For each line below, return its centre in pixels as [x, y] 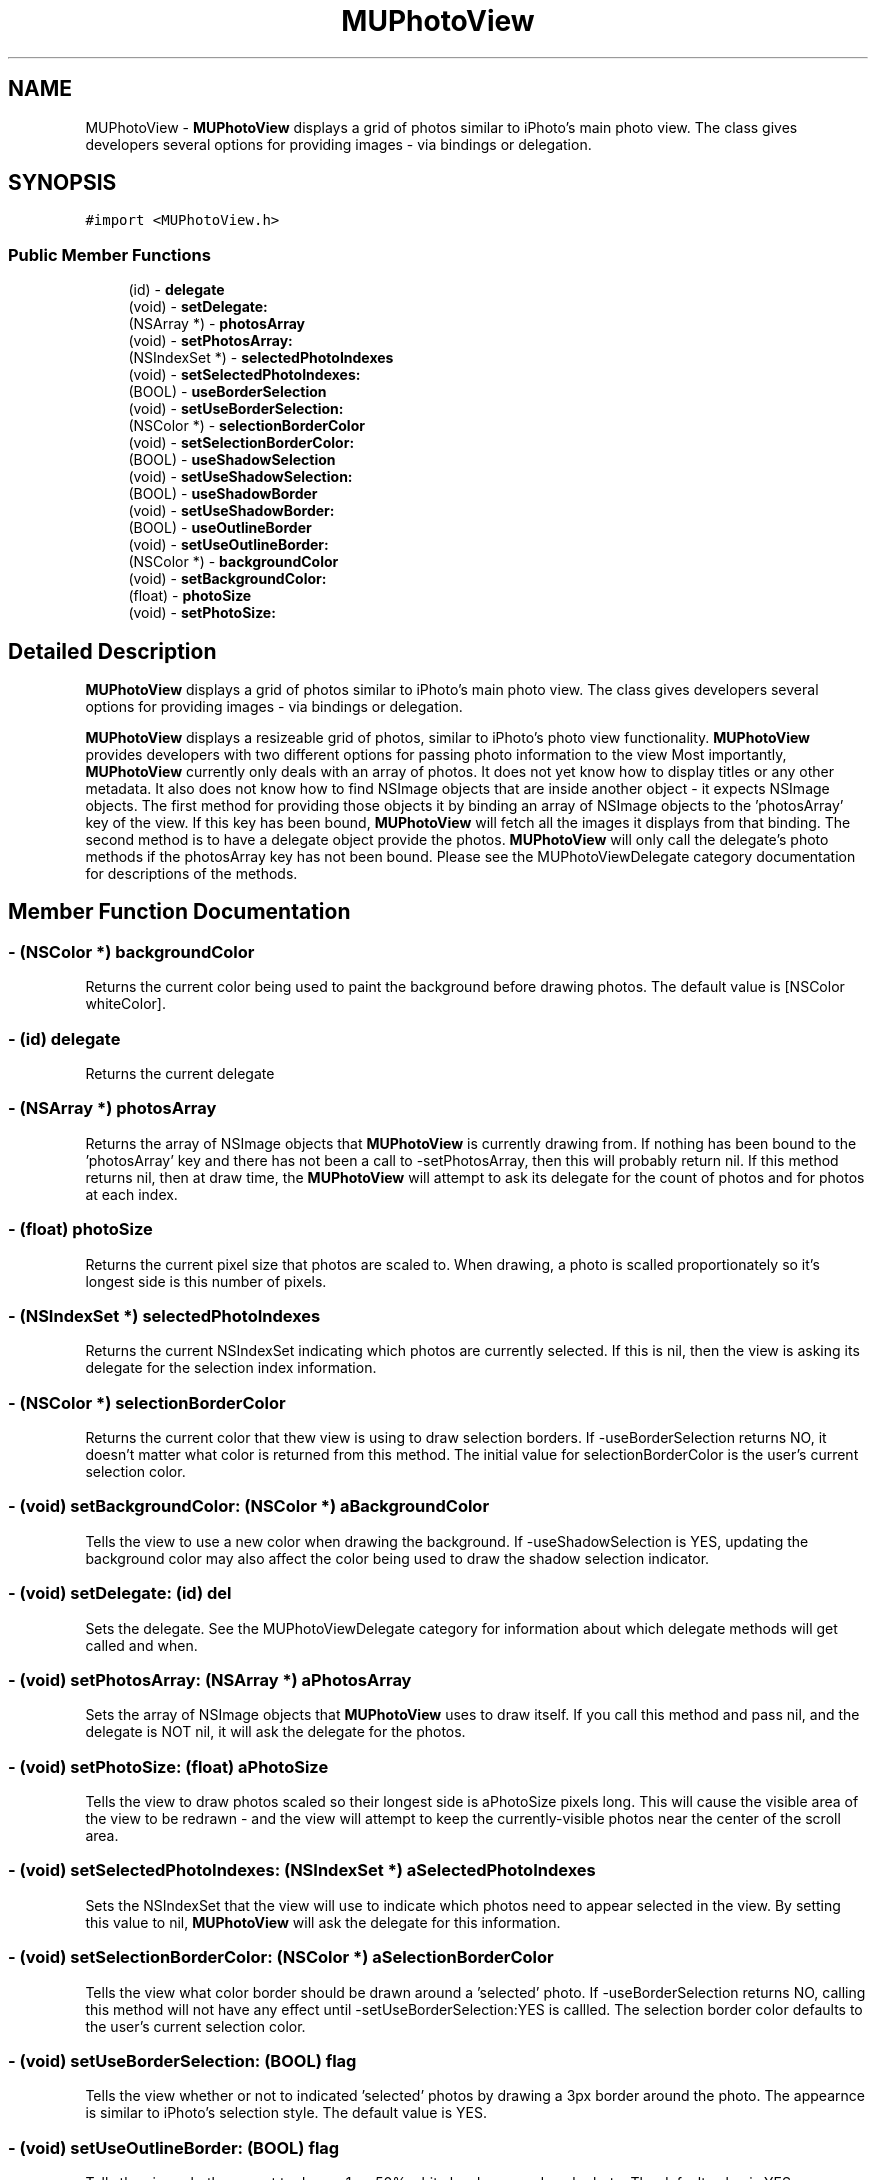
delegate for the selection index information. [231, 1368]
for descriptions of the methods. [191, 874]
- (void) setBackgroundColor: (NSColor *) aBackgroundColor [249, 1506]
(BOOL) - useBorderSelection [227, 392]
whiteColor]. [125, 1004]
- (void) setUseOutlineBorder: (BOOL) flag [174, 2147]
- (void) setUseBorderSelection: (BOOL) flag [182, 2060]
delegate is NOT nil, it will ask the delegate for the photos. [275, 1732]
